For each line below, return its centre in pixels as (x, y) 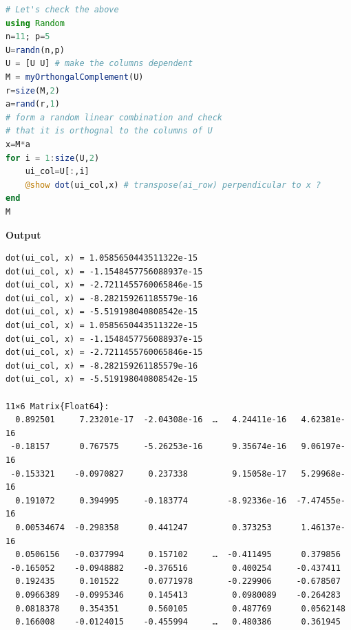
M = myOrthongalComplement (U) (75, 77)
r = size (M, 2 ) (33, 90)
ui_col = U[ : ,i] (57, 172)
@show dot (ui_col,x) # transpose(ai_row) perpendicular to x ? (173, 185)
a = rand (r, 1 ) (33, 104)
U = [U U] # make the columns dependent (99, 64)
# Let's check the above (62, 10)
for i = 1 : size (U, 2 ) (53, 158)
